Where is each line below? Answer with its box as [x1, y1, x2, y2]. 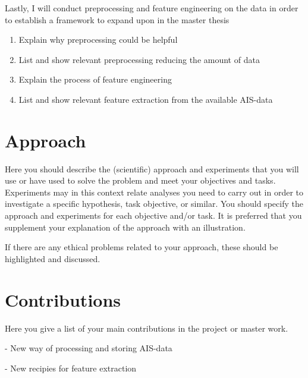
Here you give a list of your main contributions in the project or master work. [5, 322, 288, 334]
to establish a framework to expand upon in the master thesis [5, 13, 230, 26]
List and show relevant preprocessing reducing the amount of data [18, 53, 260, 65]
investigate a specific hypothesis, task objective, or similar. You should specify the [5, 197, 303, 210]
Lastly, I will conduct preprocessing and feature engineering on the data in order [5, 2, 298, 14]
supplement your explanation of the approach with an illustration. [5, 220, 246, 233]
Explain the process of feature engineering [18, 73, 172, 86]
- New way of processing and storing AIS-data [5, 342, 172, 354]
